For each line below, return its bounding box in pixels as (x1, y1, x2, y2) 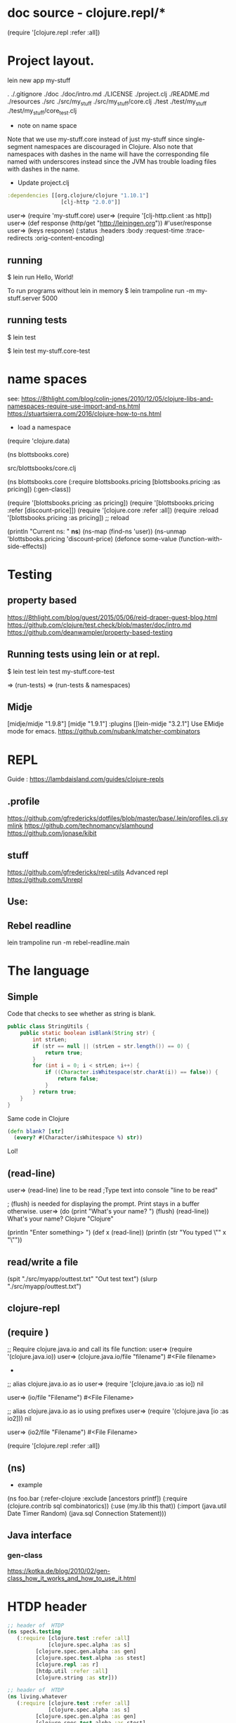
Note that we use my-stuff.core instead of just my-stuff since (7, 135, 184, 143)
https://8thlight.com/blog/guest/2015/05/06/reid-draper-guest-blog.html (7, 613, 218, 621)
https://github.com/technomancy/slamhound (24, 821, 154, 830)
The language (7, 963, 90, 979)
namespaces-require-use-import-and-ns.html (7, 402, 140, 410)
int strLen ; (32, 1036, 68, 1043)
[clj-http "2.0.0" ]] (60, 199, 121, 206)
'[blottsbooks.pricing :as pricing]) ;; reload (7, 513, 130, 521)
